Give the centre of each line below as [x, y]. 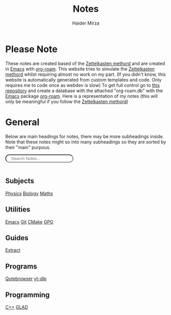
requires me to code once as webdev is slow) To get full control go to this [82, 85]
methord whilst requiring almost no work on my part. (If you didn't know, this [86, 74]
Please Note [31, 49]
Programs [21, 266]
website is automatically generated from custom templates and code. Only [83, 79]
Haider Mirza [86, 23]
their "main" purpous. [28, 147]
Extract [13, 250]
